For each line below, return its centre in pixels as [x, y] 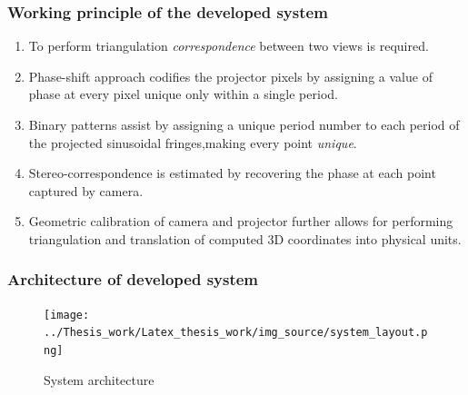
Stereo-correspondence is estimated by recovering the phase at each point [232, 173]
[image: [67, 315]
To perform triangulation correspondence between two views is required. [229, 46]
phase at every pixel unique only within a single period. [183, 94]
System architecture [99, 379]
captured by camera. [86, 190]
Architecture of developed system [133, 279]
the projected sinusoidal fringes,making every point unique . [193, 142]
